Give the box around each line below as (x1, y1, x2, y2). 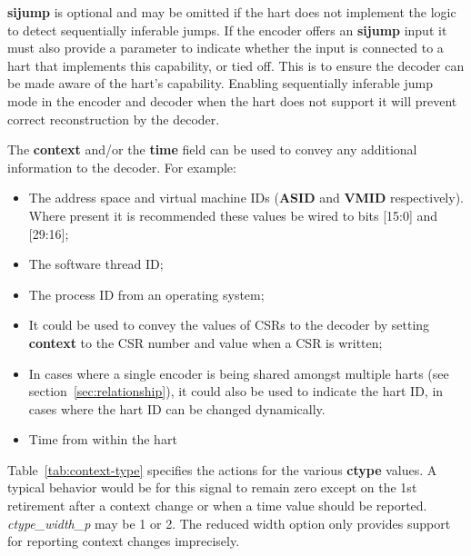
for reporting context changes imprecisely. (7, 531, 240, 551)
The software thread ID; (28, 254, 164, 273)
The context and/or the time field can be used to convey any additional (7, 140, 417, 159)
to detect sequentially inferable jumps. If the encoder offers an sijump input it (7, 20, 447, 39)
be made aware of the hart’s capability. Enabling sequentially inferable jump (7, 74, 433, 93)
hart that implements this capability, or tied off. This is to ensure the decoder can (7, 55, 465, 74)
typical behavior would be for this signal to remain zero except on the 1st (7, 478, 417, 497)
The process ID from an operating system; (28, 284, 265, 303)
